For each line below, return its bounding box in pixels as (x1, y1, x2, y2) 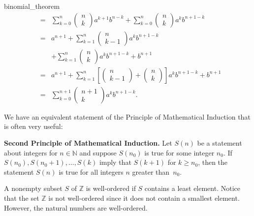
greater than (132, 166, 170, 177)
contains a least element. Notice (144, 183, 240, 193)
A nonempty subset (4, 183, 63, 193)
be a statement (197, 137, 242, 148)
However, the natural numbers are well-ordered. (4, 202, 148, 213)
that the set (4, 192, 39, 203)
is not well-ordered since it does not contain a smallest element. (48, 192, 240, 203)
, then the (198, 157, 228, 167)
